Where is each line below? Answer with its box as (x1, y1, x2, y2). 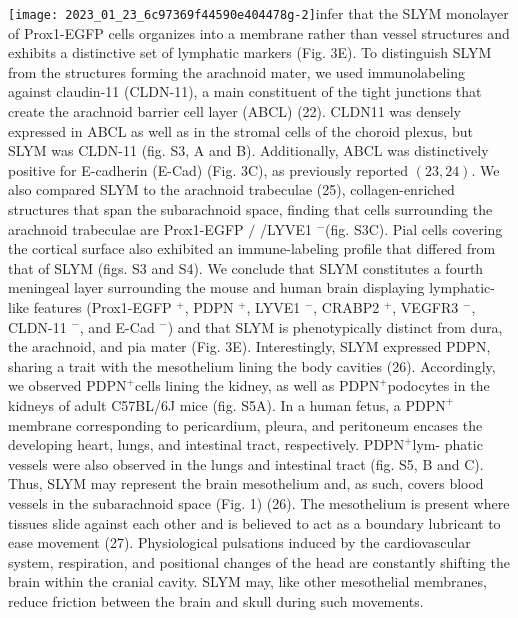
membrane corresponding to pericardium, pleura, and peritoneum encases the (8, 414, 483, 435)
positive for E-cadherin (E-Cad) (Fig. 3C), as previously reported (8, 159, 409, 180)
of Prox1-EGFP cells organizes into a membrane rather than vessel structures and (8, 22, 510, 43)
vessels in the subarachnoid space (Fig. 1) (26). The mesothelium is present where (8, 492, 510, 513)
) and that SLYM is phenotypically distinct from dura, (167, 316, 503, 337)
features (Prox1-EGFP (33, 296, 172, 317)
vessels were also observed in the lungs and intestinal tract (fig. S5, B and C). (8, 453, 484, 474)
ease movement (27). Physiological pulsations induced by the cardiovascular (8, 532, 471, 553)
